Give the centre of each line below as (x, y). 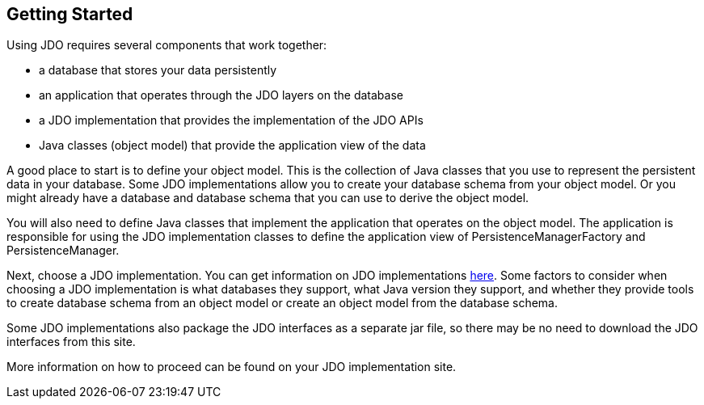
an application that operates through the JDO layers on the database (221, 95)
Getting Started (70, 14)
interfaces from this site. (71, 342)
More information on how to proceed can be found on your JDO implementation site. (232, 367)
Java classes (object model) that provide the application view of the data (232, 146)
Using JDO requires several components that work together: (167, 45)
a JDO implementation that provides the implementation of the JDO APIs (231, 120)
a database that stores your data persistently (158, 70)
